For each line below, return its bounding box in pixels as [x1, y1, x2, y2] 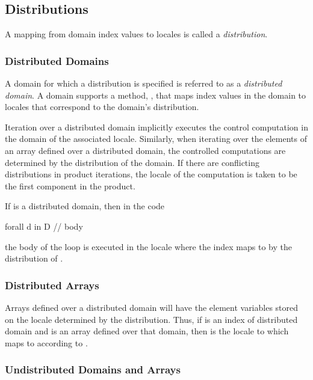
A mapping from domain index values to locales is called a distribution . [5, 28, 268, 40]
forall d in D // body [5, 219, 83, 232]
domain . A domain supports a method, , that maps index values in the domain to [5, 88, 306, 101]
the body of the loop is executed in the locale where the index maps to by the [5, 240, 292, 253]
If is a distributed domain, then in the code [5, 200, 165, 212]
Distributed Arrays [5, 277, 99, 292]
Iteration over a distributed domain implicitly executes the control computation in [5, 120, 308, 133]
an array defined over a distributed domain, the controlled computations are [5, 144, 286, 156]
